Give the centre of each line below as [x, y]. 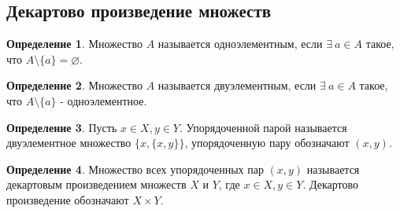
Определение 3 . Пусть [62, 127]
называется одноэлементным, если [240, 44]
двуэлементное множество [69, 143]
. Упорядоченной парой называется [263, 127]
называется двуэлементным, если [237, 85]
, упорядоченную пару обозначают [267, 143]
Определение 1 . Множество [74, 44]
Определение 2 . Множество [74, 85]
